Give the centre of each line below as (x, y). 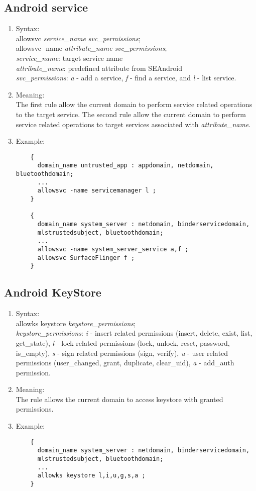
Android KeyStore (53, 292)
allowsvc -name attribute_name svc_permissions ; (91, 48)
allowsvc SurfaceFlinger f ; (86, 258)
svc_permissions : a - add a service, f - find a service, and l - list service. (126, 78)
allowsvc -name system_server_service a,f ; (113, 249)
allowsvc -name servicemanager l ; (97, 191)
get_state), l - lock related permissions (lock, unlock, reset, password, (123, 342)
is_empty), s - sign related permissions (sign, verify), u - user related (122, 353)
